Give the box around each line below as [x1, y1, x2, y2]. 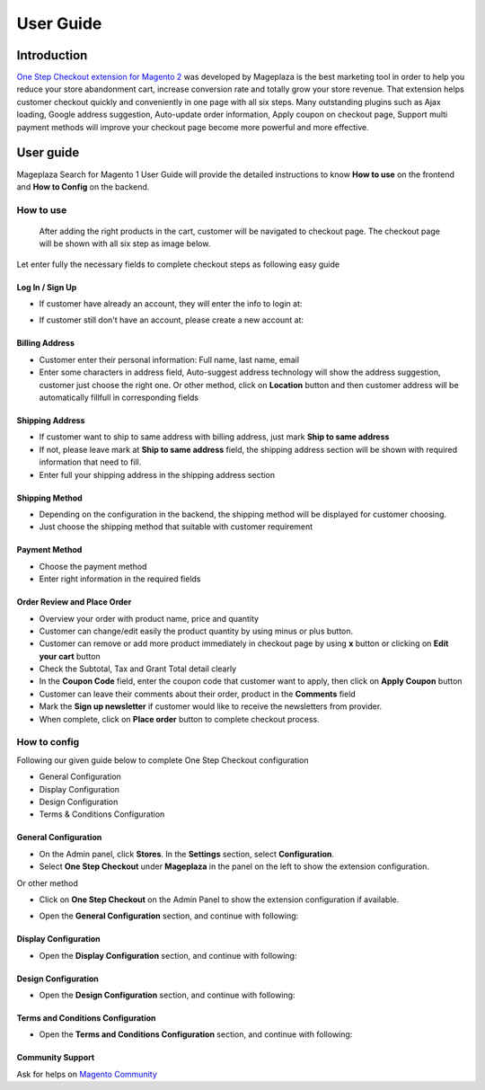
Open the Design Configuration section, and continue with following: [39, 989, 295, 1001]
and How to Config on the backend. [16, 181, 150, 192]
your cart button [39, 651, 101, 661]
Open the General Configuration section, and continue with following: [39, 910, 299, 921]
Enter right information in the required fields [39, 573, 201, 584]
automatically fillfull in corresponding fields [39, 392, 199, 403]
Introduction [16, 48, 88, 63]
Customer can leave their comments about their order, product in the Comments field [39, 688, 357, 699]
